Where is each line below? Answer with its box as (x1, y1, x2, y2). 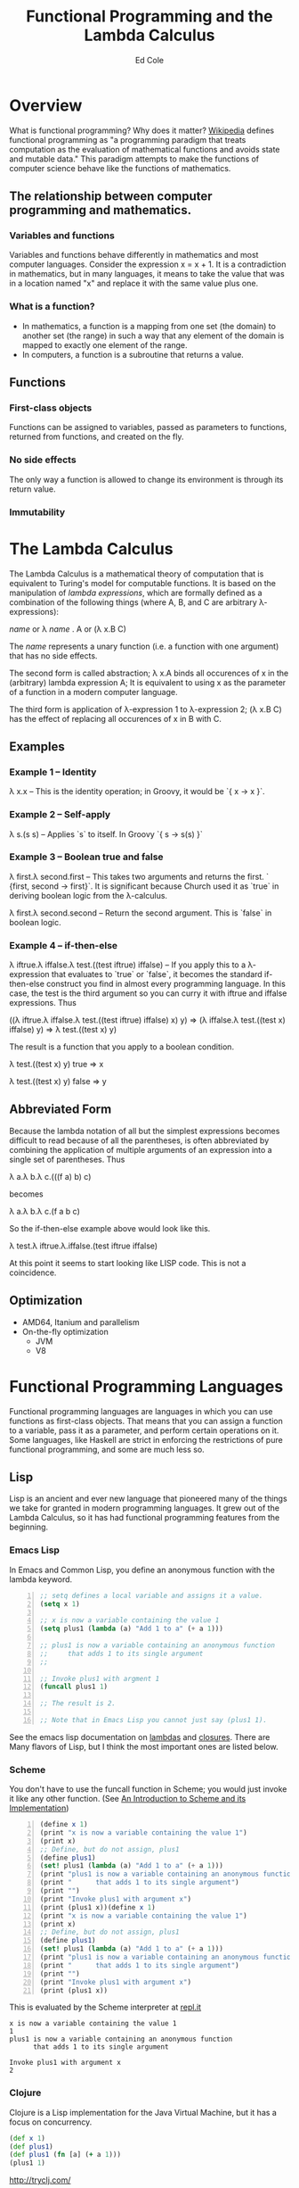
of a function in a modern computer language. (9, 686, 178, 697)
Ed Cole (134, 54, 165, 65)
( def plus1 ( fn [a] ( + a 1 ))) (9, 2151, 122, 2159)
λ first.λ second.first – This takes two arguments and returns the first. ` (9, 871, 270, 882)
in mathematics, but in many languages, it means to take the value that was (9, 269, 285, 279)
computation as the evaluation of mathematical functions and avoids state (9, 144, 280, 154)
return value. (9, 484, 56, 494)
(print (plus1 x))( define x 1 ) (39, 1902, 156, 1911)
